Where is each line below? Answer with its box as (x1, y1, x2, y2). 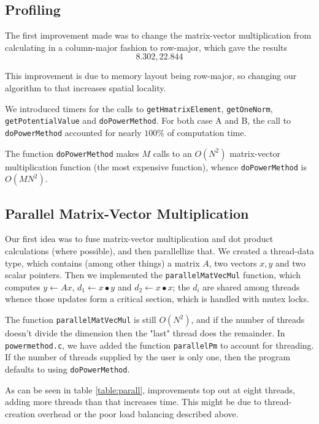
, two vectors (209, 256, 257, 269)
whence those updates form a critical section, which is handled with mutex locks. (5, 292, 309, 305)
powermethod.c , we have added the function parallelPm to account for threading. (5, 338, 314, 351)
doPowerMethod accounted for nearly (5, 126, 142, 138)
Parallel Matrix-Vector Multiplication (5, 203, 249, 222)
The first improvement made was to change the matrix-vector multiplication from (5, 29, 312, 42)
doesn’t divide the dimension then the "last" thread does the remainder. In (5, 327, 285, 339)
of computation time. (167, 126, 247, 138)
